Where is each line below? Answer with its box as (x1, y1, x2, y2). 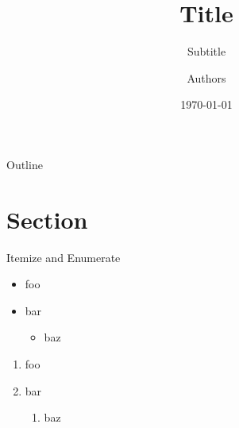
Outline (6, 156, 43, 172)
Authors (187, 69, 226, 86)
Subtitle (187, 43, 226, 60)
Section (6, 202, 88, 235)
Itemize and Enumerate (6, 249, 121, 265)
